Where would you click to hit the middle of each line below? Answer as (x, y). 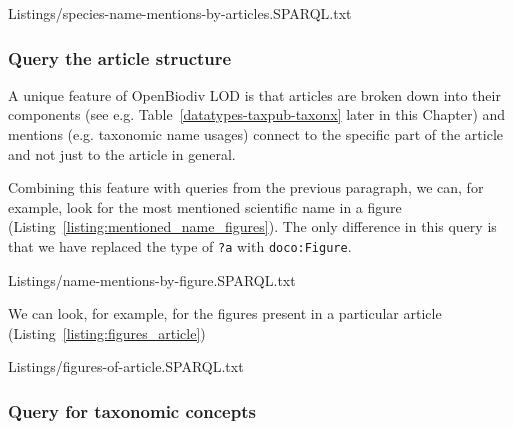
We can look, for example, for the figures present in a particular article (225, 313)
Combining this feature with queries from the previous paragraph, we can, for (246, 187)
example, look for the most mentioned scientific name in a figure (205, 206)
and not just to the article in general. (122, 153)
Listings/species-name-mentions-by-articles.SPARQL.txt (180, 13)
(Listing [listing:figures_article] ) (107, 332)
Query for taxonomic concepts (132, 410)
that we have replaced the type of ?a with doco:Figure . (180, 245)
